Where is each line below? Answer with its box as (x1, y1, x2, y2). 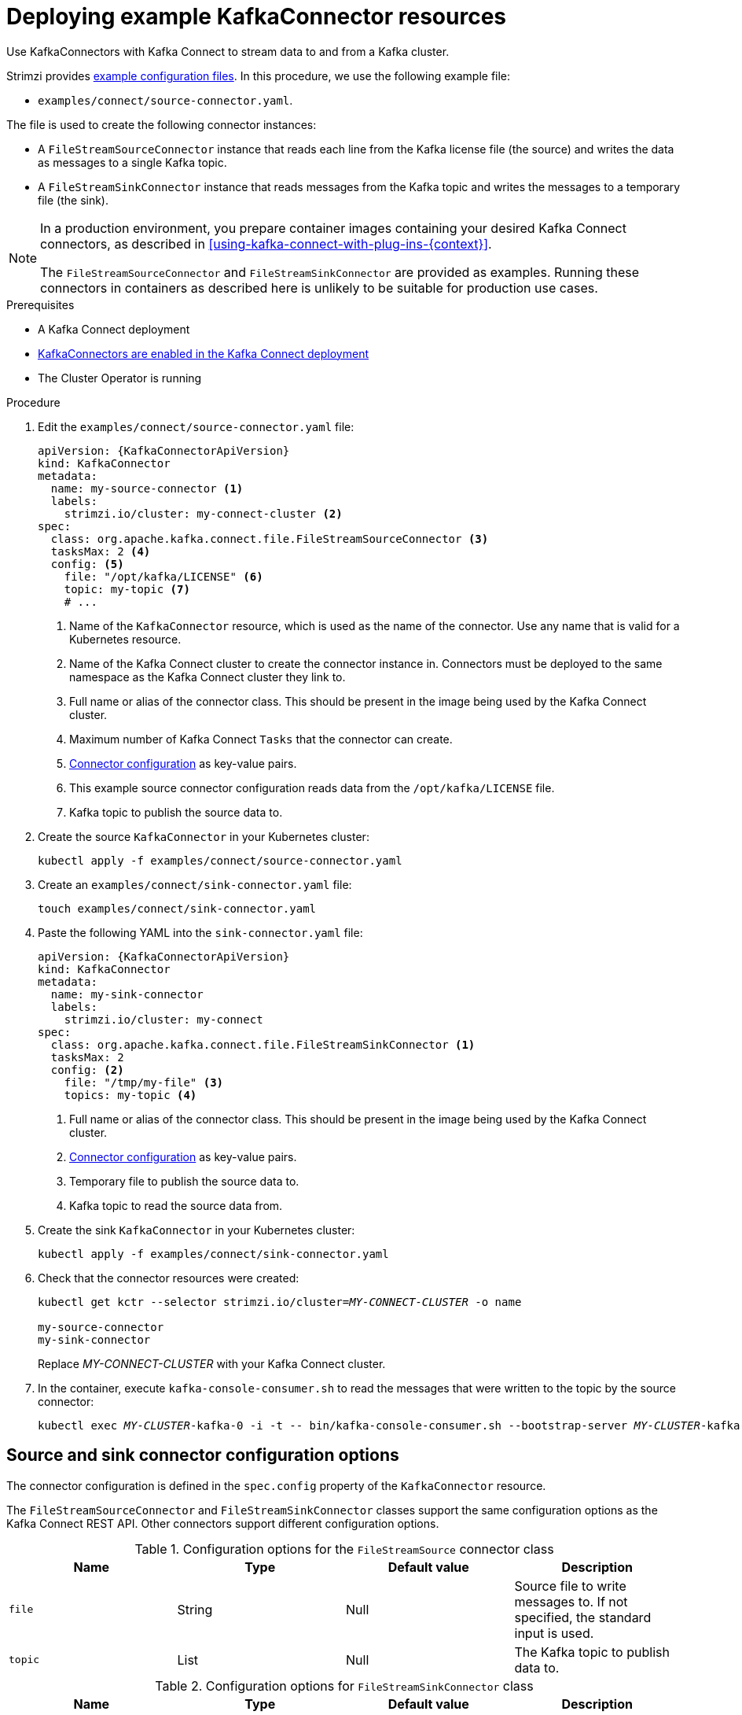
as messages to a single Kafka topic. (38, 155, 227, 169)
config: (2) (50, 1063, 124, 1076)
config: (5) (50, 557, 124, 570)
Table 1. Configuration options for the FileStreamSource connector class (134, 1540, 554, 1557)
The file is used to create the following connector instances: (6, 117, 317, 131)
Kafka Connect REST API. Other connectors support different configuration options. (6, 1516, 439, 1530)
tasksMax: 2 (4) (50, 544, 151, 558)
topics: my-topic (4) (64, 1088, 197, 1101)
